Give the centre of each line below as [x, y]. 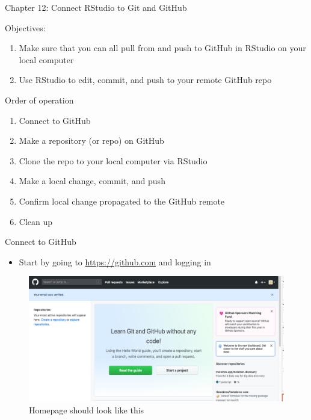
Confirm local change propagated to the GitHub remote [122, 201]
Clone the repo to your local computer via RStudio [113, 160]
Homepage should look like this [87, 409]
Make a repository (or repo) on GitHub [91, 141]
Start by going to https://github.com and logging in [115, 261]
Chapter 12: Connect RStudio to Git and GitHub [96, 7]
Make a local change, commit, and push [92, 181]
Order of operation [39, 100]
